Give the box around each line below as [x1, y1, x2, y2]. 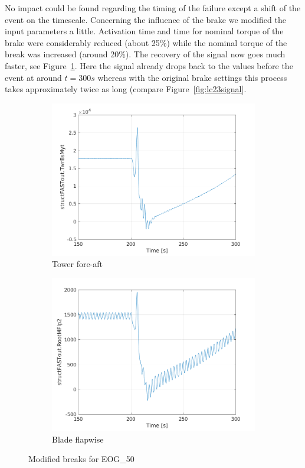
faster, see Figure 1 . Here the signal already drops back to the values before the [5, 59, 293, 71]
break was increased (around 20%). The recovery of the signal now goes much [5, 48, 286, 60]
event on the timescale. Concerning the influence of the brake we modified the [5, 13, 286, 25]
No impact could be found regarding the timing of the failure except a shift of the [5, 2, 301, 14]
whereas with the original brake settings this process [97, 71, 287, 83]
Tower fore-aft [52, 258, 103, 270]
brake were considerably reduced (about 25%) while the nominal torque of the [5, 36, 287, 48]
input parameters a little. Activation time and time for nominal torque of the [5, 25, 284, 37]
